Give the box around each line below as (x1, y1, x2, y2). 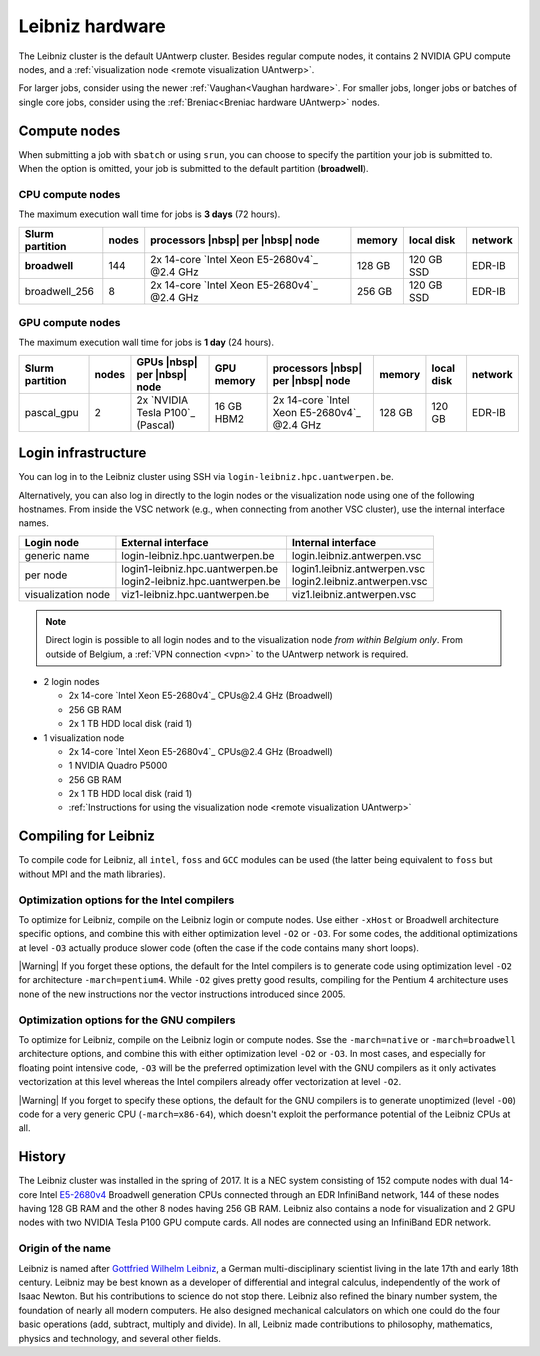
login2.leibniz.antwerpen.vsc (291, 574, 428, 588)
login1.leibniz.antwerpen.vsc (291, 561, 426, 575)
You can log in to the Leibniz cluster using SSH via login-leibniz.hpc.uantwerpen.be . (18, 471, 394, 483)
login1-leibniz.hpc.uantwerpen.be (121, 561, 279, 575)
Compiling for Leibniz (18, 828, 155, 845)
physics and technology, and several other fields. (18, 1332, 222, 1344)
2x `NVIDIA (136, 393, 189, 407)
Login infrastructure (18, 445, 147, 462)
